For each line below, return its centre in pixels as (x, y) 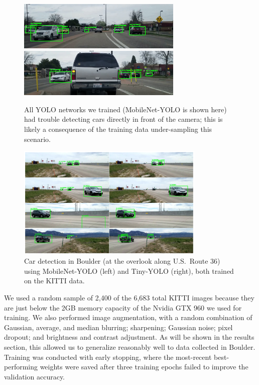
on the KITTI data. (54, 281)
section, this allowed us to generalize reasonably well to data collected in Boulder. (130, 346)
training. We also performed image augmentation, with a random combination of (128, 317)
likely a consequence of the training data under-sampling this (118, 129)
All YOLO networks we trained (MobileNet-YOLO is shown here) (125, 109)
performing (21, 367)
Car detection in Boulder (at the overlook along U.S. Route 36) (122, 261)
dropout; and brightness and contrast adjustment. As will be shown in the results (129, 337)
